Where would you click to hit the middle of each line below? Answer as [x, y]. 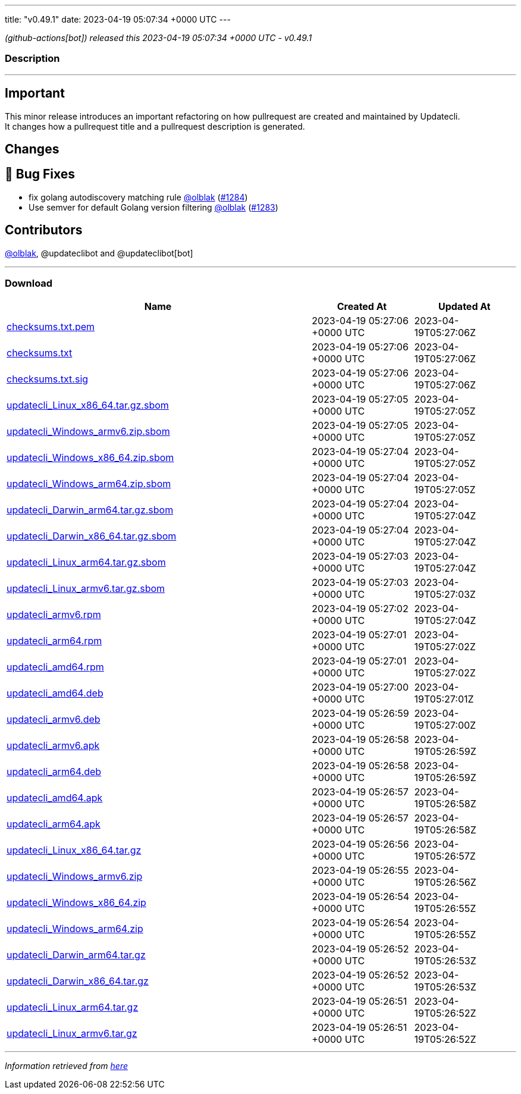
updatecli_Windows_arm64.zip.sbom [89, 484]
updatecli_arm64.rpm [54, 641]
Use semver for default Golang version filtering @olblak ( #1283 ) [153, 207]
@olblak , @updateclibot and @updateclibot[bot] [99, 253]
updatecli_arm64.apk [54, 824]
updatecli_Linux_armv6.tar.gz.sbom [86, 589]
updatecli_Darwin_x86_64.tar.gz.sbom [92, 536]
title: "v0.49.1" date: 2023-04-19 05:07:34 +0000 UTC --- [118, 19]
